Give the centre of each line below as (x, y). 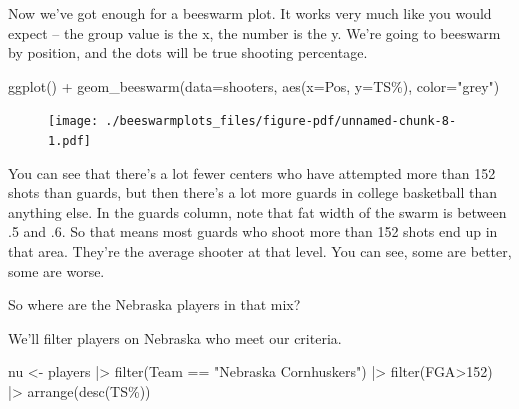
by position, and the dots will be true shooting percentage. (188, 52)
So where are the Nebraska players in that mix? (154, 304)
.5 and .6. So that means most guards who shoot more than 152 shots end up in (253, 231)
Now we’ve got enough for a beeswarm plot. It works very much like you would (250, 13)
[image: (73, 121)
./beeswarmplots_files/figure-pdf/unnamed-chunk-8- (281, 121)
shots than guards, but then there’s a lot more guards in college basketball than (253, 192)
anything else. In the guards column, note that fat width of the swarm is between (257, 211)
